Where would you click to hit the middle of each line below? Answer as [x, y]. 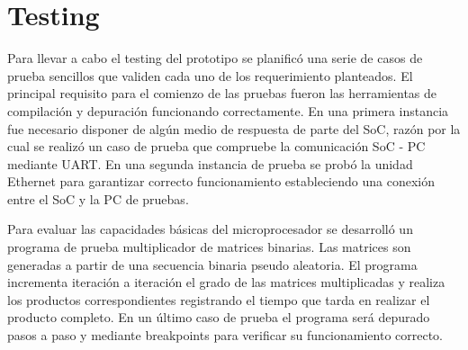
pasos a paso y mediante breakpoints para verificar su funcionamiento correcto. [225, 335]
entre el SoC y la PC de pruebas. [98, 198]
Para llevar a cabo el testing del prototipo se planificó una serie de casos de [215, 58]
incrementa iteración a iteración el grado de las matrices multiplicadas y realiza [226, 282]
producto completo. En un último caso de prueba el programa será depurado [219, 317]
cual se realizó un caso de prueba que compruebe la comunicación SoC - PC [216, 146]
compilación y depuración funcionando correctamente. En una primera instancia [228, 110]
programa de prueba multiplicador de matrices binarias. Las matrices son [209, 247]
